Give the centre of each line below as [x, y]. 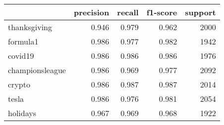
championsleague [37, 70]
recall [128, 12]
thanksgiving [30, 27]
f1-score [162, 12]
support [200, 12]
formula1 [23, 41]
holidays [22, 113]
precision [91, 12]
